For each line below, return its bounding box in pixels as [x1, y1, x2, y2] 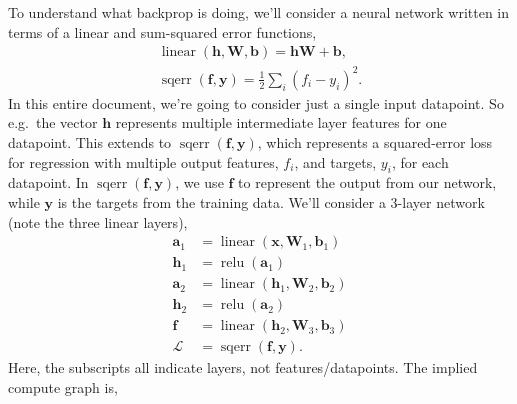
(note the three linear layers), [8, 211, 188, 232]
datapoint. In [8, 172, 89, 193]
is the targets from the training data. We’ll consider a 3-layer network [57, 191, 485, 212]
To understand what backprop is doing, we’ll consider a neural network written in [8, 2, 510, 22]
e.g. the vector [8, 112, 98, 133]
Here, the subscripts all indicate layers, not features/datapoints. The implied [8, 357, 478, 378]
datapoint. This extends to [8, 131, 172, 152]
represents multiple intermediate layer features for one [115, 112, 447, 133]
